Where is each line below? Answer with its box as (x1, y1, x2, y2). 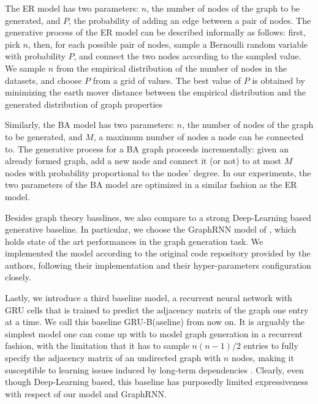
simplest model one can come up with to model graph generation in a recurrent (5, 327, 303, 340)
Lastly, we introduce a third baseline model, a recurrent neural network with (5, 291, 292, 304)
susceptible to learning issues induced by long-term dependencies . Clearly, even (5, 363, 304, 376)
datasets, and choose (5, 73, 82, 86)
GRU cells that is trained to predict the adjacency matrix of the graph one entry (5, 303, 309, 316)
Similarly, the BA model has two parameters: (5, 118, 175, 131)
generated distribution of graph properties (5, 97, 163, 110)
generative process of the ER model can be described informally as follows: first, (5, 26, 306, 39)
